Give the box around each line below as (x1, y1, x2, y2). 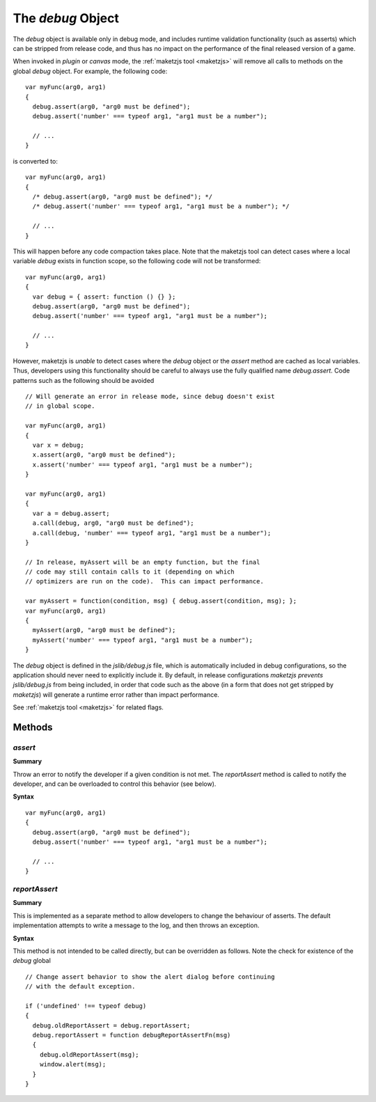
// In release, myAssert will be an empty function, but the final (25, 558, 260, 566)
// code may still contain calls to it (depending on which (25, 568, 235, 576)
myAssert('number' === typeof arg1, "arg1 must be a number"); (32, 636, 253, 644)
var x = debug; (32, 441, 84, 449)
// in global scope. (25, 402, 95, 410)
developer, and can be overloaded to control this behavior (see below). (13, 780, 217, 788)
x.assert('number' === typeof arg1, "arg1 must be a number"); (32, 460, 253, 469)
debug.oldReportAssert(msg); (39, 1050, 139, 1058)
